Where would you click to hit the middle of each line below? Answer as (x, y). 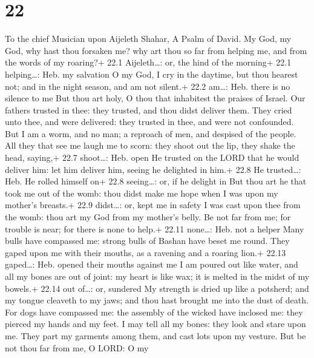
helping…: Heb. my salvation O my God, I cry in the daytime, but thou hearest (152, 74)
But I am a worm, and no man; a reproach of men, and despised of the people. (151, 133)
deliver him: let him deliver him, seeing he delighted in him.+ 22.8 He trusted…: (153, 169)
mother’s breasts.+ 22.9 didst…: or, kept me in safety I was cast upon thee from (153, 205)
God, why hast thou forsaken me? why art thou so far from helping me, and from (156, 50)
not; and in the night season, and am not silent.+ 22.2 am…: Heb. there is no (148, 86)
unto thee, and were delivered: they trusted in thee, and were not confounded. (149, 122)
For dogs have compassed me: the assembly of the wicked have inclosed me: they (154, 312)
